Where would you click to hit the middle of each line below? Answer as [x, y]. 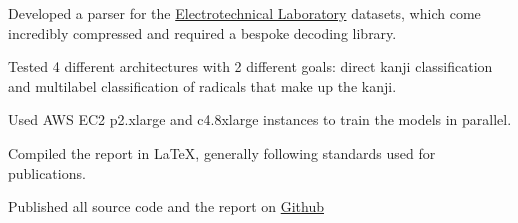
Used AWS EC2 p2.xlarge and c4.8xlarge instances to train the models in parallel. [260, 119]
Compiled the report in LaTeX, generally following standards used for [222, 152]
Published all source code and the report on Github [166, 206]
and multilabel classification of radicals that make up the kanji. [202, 85]
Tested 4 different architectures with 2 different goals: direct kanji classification [250, 66]
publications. [47, 172]
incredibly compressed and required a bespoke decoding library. [202, 32]
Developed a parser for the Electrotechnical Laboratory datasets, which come [244, 13]
